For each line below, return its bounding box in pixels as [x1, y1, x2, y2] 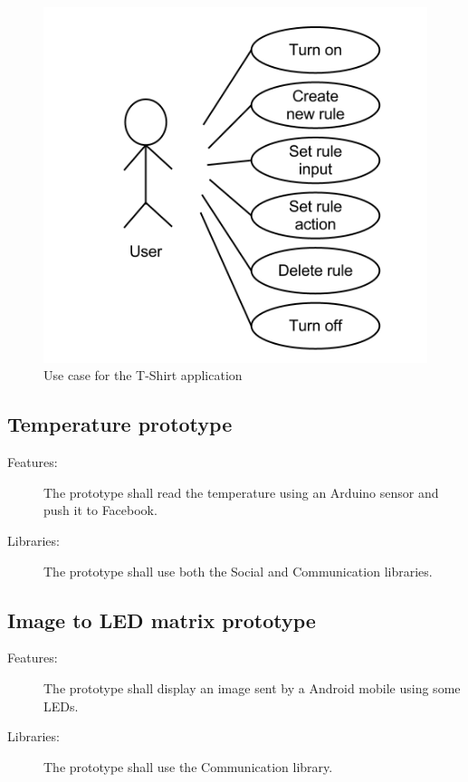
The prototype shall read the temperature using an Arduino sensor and [43, 482, 439, 501]
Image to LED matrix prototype [7, 606, 316, 634]
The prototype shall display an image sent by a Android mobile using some [43, 679, 461, 698]
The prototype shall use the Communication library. [43, 757, 333, 776]
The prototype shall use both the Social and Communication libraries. [43, 561, 433, 580]
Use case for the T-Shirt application [43, 366, 243, 385]
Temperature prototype [7, 410, 233, 438]
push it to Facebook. [43, 501, 158, 520]
